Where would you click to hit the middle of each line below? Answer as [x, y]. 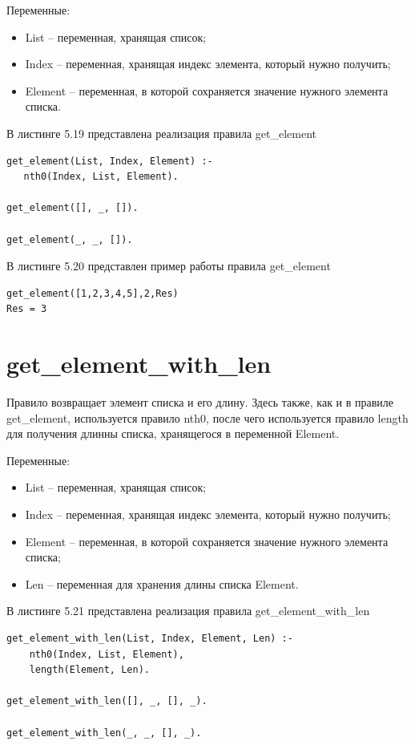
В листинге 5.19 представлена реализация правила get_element [162, 133]
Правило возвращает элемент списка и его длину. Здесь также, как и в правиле [200, 402]
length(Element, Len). [89, 670]
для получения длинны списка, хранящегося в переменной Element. [173, 433]
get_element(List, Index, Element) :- [110, 161]
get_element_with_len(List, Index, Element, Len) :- [150, 638]
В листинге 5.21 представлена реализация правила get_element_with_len [188, 611]
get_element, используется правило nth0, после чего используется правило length [207, 417]
